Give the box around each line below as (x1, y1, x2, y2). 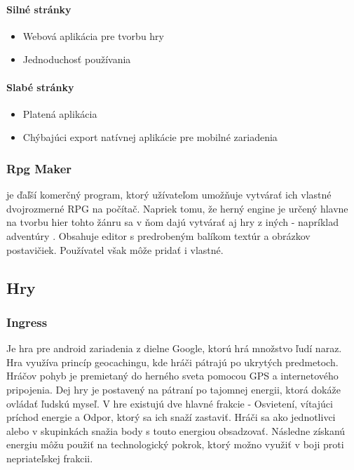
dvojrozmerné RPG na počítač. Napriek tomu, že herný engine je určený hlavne (6, 201, 348, 215)
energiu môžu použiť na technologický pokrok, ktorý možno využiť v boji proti (6, 437, 344, 452)
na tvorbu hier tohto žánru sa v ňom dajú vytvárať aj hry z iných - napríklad (6, 215, 339, 229)
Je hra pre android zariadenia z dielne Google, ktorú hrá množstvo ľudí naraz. (6, 341, 342, 356)
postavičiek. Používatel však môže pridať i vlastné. (6, 242, 224, 257)
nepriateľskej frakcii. (6, 450, 93, 465)
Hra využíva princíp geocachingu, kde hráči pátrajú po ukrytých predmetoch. (6, 354, 339, 369)
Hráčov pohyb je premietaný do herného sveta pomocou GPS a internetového (6, 368, 339, 383)
